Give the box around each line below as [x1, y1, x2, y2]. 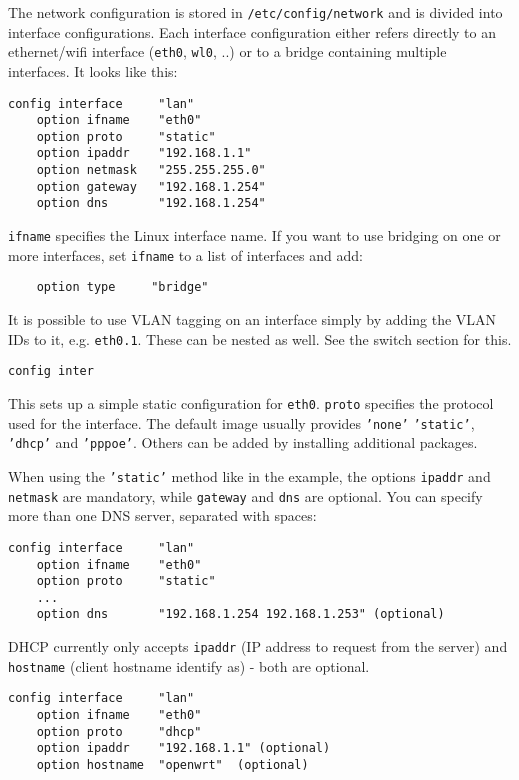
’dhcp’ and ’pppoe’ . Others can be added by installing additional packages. [8, 432, 478, 453]
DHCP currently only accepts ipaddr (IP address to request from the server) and [8, 636, 508, 657]
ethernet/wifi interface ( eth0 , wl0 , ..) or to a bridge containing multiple [8, 41, 447, 62]
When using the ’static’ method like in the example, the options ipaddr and [8, 465, 491, 486]
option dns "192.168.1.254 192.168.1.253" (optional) [36, 607, 445, 622]
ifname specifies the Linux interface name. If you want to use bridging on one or [8, 225, 501, 246]
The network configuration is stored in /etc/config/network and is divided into [8, 2, 503, 22]
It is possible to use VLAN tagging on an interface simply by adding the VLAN [8, 309, 497, 330]
